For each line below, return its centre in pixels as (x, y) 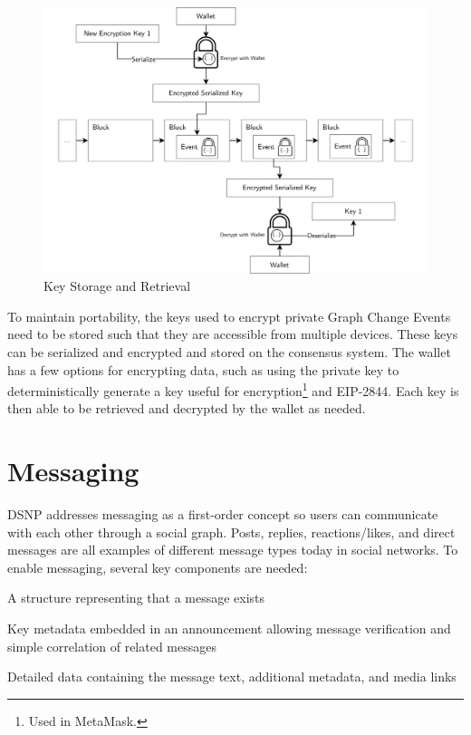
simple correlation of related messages (112, 646)
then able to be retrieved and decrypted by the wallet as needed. (187, 408)
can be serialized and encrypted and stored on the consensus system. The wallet (229, 351)
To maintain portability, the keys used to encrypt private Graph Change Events (229, 316)
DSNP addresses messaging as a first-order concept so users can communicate (223, 514)
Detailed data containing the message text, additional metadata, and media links (232, 677)
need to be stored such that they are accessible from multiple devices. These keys (233, 334)
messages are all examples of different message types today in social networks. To (233, 550)
